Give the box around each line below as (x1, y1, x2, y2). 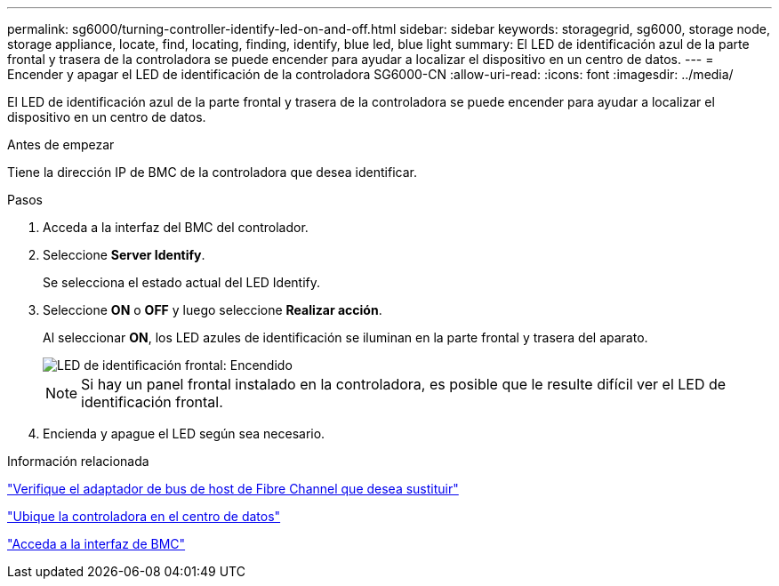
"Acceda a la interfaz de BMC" (7, 536, 186, 551)
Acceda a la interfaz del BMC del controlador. (43, 220, 309, 235)
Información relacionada (7, 454, 149, 469)
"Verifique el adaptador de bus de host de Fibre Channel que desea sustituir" (7, 481, 459, 496)
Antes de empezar (7, 137, 115, 152)
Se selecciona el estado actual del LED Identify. (43, 275, 321, 290)
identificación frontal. (81, 393, 223, 411)
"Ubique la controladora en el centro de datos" (7, 509, 281, 524)
